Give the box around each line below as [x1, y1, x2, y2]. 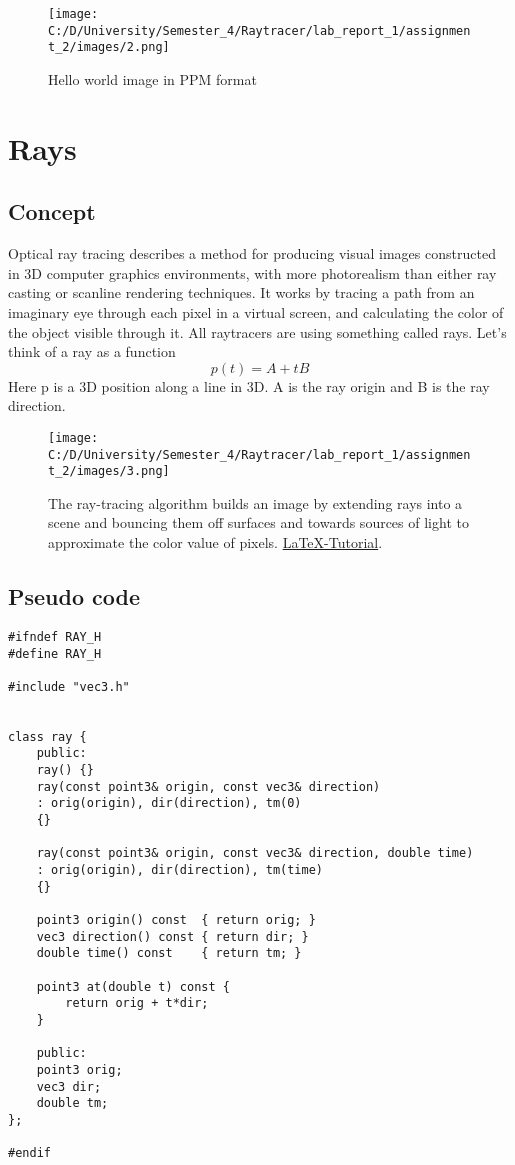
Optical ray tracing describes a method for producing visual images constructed [8, 243, 496, 264]
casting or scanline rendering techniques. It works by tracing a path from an [8, 282, 475, 303]
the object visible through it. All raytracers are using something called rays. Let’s [8, 321, 507, 342]
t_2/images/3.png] [48, 464, 170, 479]
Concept [8, 196, 96, 227]
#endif [8, 1146, 51, 1161]
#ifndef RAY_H [8, 629, 102, 644]
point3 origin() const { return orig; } [36, 913, 316, 927]
